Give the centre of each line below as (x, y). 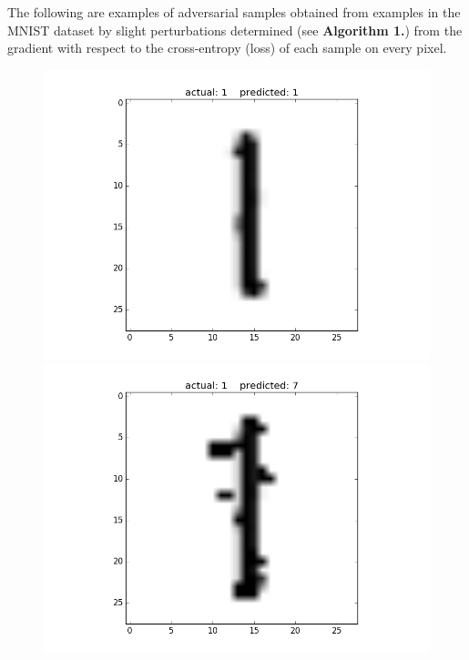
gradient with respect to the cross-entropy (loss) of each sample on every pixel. (227, 48)
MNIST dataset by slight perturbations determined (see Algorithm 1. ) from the (235, 30)
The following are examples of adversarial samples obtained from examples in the (234, 12)
